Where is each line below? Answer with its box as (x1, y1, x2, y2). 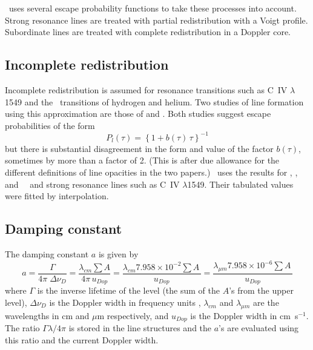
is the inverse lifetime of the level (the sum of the (37, 284, 220, 297)
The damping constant (5, 248, 89, 260)
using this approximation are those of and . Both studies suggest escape (5, 107, 271, 120)
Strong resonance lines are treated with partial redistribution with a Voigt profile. (5, 13, 308, 26)
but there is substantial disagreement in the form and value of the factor (5, 142, 274, 154)
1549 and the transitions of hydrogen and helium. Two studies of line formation (5, 95, 304, 108)
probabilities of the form (5, 119, 95, 131)
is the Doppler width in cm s (190, 309, 298, 322)
